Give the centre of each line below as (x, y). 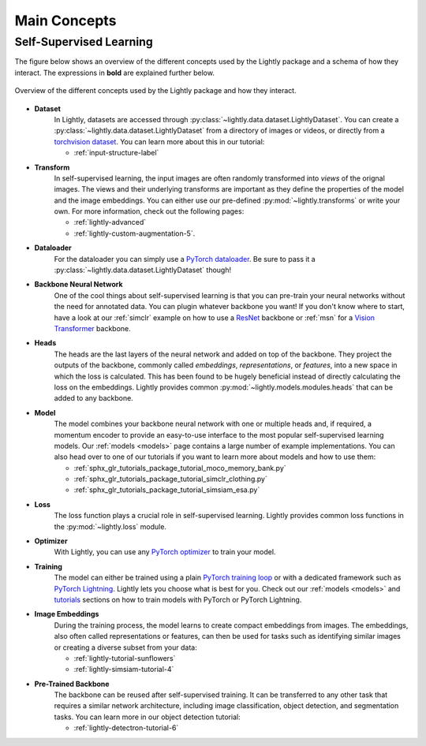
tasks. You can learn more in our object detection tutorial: (147, 717)
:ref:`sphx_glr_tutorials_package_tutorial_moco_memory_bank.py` (180, 468)
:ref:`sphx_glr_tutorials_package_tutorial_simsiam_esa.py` (167, 490)
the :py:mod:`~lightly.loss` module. (110, 526)
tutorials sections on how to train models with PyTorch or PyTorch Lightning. (178, 599)
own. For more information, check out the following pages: (149, 211)
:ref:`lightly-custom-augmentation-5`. (135, 233)
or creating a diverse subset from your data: (125, 647)
